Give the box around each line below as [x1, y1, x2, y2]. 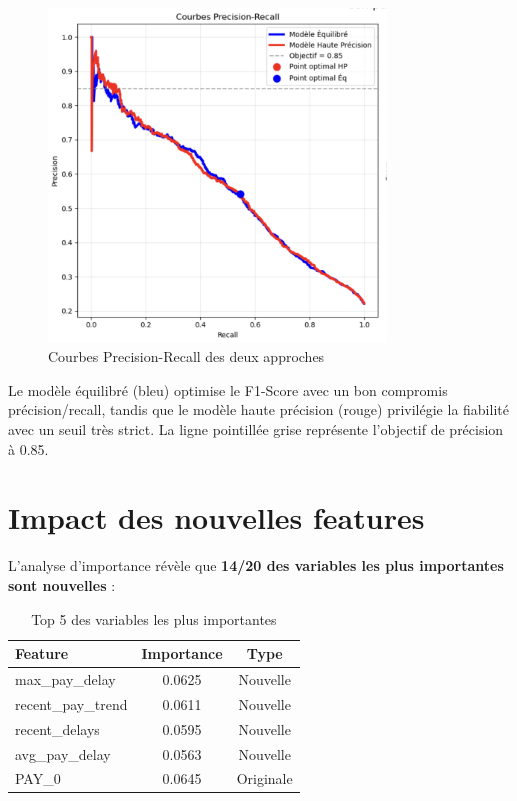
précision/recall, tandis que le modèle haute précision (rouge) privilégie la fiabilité [8, 399, 509, 420]
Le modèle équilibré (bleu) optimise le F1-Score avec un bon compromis [8, 379, 448, 400]
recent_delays [15, 718, 100, 739]
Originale [236, 768, 293, 789]
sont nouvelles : [8, 574, 116, 595]
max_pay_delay [15, 669, 116, 690]
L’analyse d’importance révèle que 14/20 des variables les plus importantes [8, 555, 504, 576]
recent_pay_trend [15, 693, 128, 714]
